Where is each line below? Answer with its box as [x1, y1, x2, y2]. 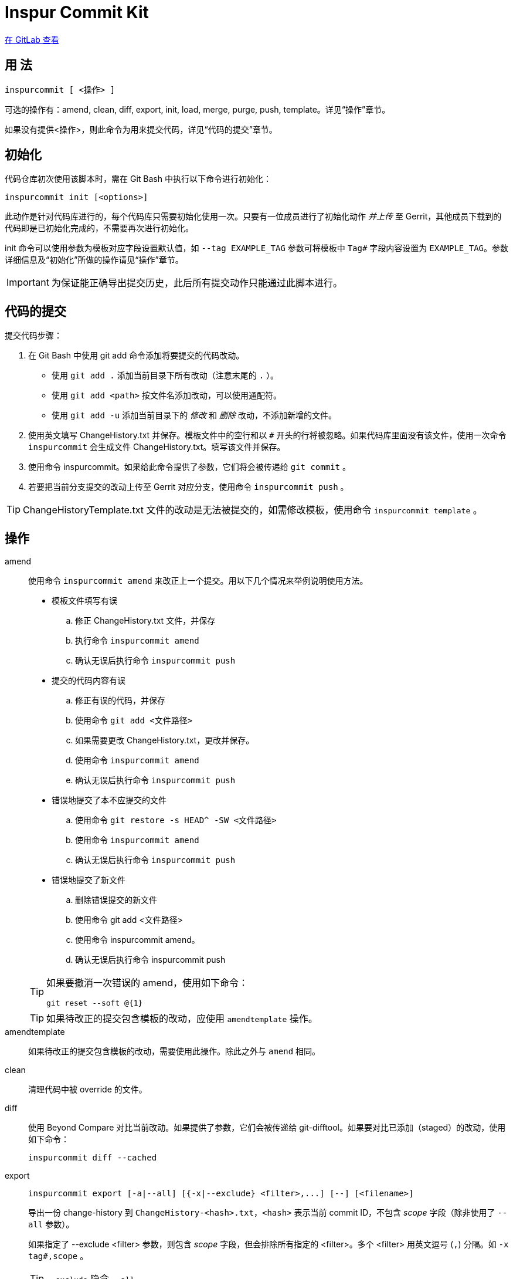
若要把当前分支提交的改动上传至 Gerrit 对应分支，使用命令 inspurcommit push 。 [28, 482, 349, 492]
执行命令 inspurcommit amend [75, 635, 199, 646]
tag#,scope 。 [28, 1251, 89, 1261]
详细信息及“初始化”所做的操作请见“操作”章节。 [5, 255, 184, 265]
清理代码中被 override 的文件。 [28, 1084, 147, 1095]
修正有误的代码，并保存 [75, 695, 165, 706]
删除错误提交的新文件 [75, 895, 157, 905]
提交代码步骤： [5, 330, 62, 341]
